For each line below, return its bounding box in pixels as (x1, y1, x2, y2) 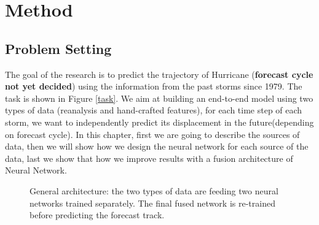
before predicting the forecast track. (30, 208, 165, 221)
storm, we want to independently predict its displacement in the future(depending (5, 115, 314, 128)
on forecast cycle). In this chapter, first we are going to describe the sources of (5, 128, 300, 140)
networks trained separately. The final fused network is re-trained (30, 196, 275, 209)
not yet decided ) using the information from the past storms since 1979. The (5, 80, 302, 93)
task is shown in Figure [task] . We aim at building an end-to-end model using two (5, 91, 313, 104)
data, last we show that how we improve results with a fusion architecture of (5, 151, 293, 164)
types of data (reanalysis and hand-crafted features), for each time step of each (5, 104, 302, 116)
